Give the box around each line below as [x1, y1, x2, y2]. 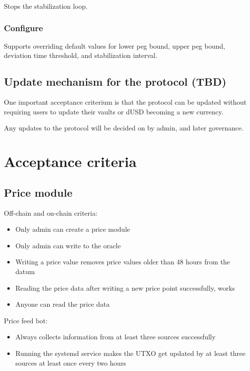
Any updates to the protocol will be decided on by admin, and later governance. [4, 123, 244, 133]
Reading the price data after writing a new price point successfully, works [15, 282, 235, 293]
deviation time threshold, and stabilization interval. [4, 50, 157, 60]
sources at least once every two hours [15, 357, 126, 368]
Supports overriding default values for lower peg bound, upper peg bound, [4, 40, 225, 51]
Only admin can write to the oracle [15, 240, 121, 250]
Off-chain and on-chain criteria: [4, 207, 97, 218]
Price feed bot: [4, 315, 48, 325]
